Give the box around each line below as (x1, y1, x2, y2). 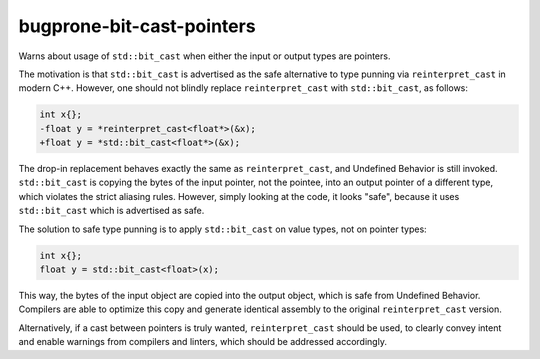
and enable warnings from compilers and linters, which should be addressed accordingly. (18, 336, 387, 348)
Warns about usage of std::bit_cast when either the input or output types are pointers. (18, 50, 391, 62)
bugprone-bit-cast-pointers (18, 15, 256, 37)
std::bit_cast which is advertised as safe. (18, 205, 205, 217)
